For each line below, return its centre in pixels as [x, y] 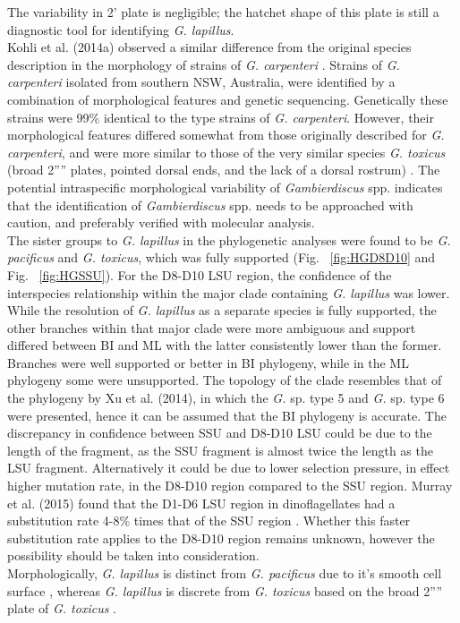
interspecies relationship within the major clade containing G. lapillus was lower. [229, 292]
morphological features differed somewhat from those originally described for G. [226, 135]
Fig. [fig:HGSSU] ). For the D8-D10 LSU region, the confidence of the [200, 274]
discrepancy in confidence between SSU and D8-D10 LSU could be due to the [220, 433]
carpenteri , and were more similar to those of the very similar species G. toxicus [226, 152]
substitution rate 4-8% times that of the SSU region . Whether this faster [209, 521]
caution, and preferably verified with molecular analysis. [161, 222]
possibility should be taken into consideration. [133, 555]
